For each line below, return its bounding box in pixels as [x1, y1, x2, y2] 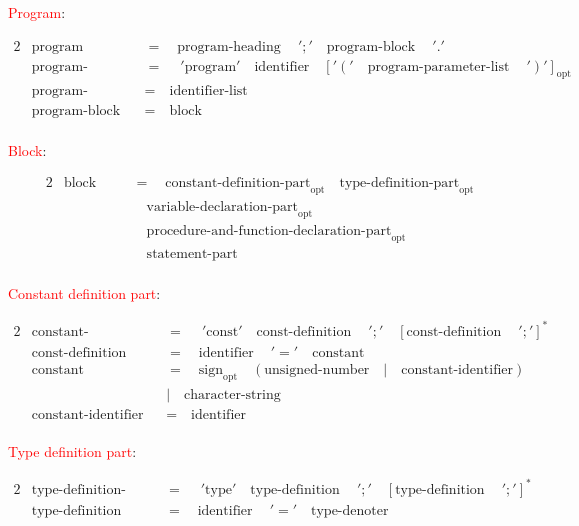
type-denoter [311, 503, 389, 518]
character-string [184, 387, 281, 402]
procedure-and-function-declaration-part [146, 223, 392, 238]
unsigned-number [264, 362, 370, 377]
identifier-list [169, 84, 248, 99]
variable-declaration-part [146, 199, 299, 214]
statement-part [146, 246, 238, 261]
